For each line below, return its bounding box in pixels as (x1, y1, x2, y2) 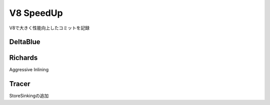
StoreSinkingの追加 (9, 93, 49, 99)
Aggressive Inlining (9, 67, 49, 73)
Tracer (9, 80, 30, 88)
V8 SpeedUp (9, 7, 63, 18)
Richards (9, 54, 38, 62)
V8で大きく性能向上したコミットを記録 (9, 25, 90, 31)
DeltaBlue (9, 38, 40, 46)
